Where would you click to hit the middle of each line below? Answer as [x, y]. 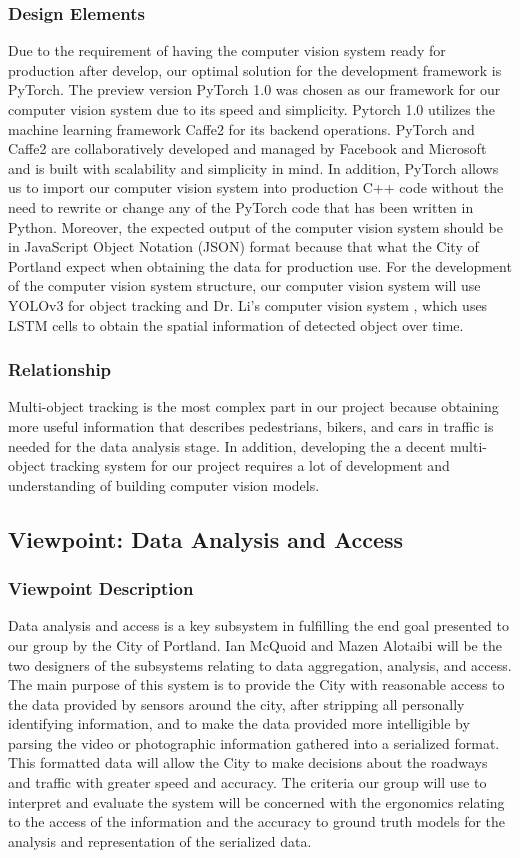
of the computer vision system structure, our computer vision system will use [244, 285]
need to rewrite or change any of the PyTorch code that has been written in [241, 206]
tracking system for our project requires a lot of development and [249, 465]
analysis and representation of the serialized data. [160, 840]
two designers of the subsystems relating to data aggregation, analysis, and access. [260, 664]
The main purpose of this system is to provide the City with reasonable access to [256, 684]
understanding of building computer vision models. [164, 484]
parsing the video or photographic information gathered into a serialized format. [254, 742]
